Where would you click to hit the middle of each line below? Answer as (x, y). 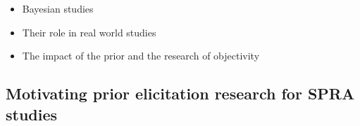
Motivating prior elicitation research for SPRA (180, 93)
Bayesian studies (58, 8)
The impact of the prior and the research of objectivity (141, 56)
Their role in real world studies (89, 32)
